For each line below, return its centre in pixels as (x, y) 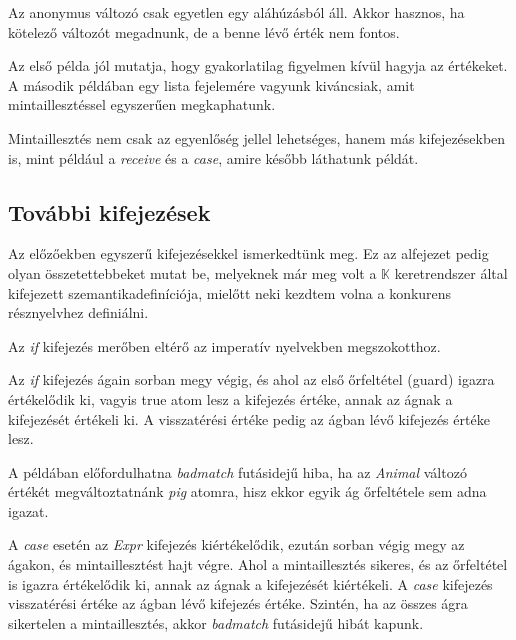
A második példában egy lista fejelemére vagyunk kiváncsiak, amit (211, 84)
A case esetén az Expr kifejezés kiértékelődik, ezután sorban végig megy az (236, 544)
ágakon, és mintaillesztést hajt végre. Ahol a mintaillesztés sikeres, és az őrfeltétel (258, 564)
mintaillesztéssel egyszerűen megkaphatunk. (142, 104)
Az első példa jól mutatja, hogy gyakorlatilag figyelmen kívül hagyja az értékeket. (258, 65)
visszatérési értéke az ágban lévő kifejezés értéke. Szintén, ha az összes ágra (238, 603)
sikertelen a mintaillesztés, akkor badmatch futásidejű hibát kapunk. (216, 622)
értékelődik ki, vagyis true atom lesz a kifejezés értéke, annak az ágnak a (230, 398)
